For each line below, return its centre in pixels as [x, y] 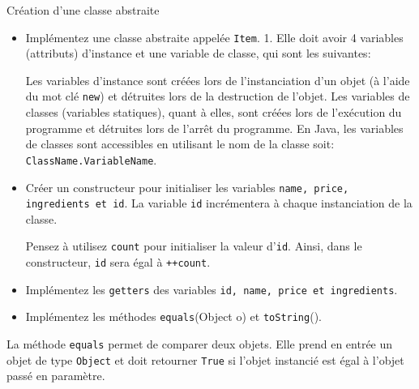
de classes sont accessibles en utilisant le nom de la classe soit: [180, 144]
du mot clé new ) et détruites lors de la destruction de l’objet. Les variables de [218, 96]
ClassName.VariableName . [91, 159]
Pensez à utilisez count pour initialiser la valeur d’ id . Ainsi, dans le [194, 246]
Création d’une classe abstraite [83, 10]
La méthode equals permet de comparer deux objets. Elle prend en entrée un [200, 344]
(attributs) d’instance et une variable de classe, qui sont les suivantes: [198, 53]
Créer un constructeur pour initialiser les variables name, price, [187, 187]
